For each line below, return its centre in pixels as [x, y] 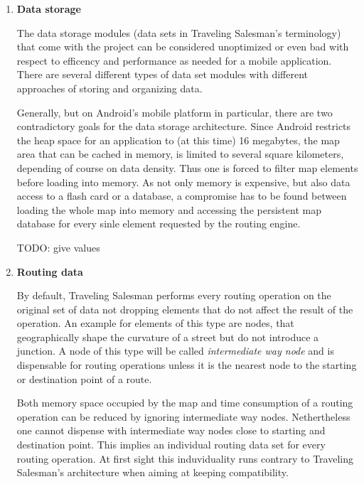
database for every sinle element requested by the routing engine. [159, 224]
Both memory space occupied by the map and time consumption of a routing [185, 403]
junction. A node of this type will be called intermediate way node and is [175, 351]
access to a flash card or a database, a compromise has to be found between [182, 196]
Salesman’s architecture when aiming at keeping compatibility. [152, 472]
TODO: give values [58, 247]
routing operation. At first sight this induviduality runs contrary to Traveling [185, 458]
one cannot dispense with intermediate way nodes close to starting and [171, 430]
